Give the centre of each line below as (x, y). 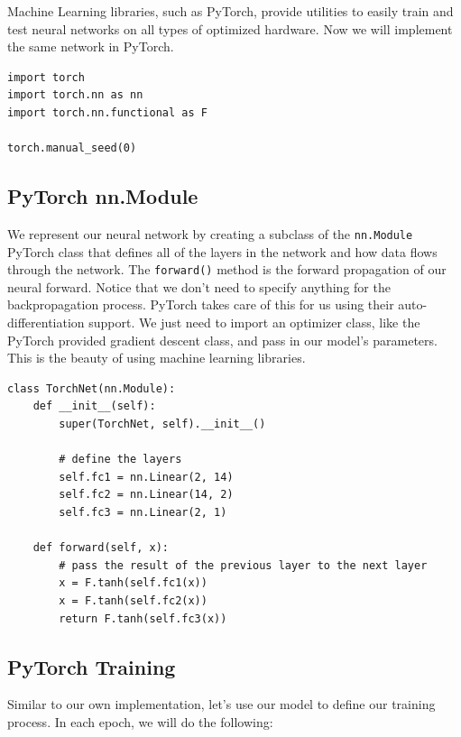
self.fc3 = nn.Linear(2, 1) (143, 512)
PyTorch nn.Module (103, 196)
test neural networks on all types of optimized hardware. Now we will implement (230, 28)
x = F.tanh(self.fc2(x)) (133, 600)
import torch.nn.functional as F (107, 112)
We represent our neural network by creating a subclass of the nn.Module (210, 233)
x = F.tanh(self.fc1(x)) (133, 583)
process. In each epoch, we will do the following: (140, 721)
